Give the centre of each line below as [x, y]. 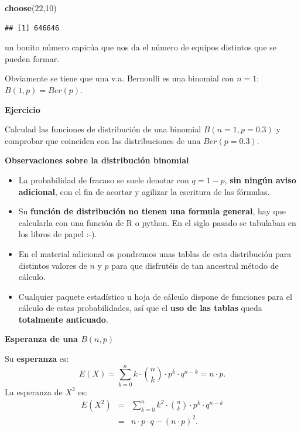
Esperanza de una [41, 339]
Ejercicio [23, 109]
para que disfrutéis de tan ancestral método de [195, 265]
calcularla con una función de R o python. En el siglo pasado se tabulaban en [157, 222]
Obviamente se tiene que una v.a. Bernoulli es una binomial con [119, 78]
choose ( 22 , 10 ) [31, 8]
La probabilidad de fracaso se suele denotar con [104, 179]
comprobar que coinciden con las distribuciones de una [103, 140]
